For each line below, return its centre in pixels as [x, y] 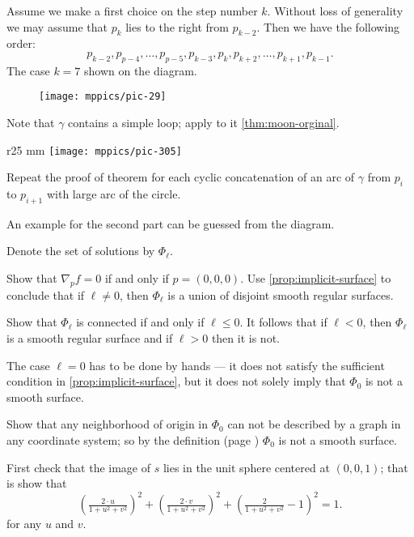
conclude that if [46, 294]
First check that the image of [79, 467]
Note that [31, 123]
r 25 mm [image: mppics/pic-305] [94, 149]
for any [24, 524]
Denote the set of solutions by [81, 251]
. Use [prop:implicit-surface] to [316, 278]
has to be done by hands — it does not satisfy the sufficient [237, 365]
